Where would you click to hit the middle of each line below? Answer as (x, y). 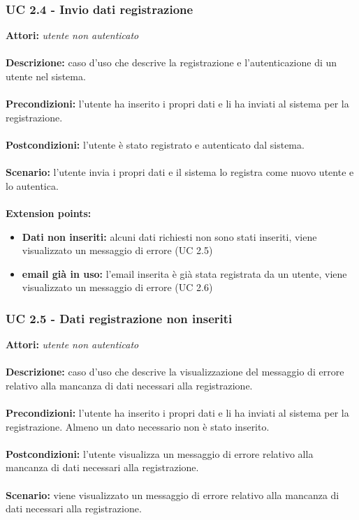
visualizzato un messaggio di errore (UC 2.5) (117, 250)
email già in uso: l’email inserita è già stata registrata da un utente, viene (184, 273)
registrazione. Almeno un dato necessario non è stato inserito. (138, 426)
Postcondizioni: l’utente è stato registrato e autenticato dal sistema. (155, 144)
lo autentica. (32, 185)
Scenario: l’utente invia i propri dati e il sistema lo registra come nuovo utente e (180, 172)
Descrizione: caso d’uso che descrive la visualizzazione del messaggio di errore (175, 372)
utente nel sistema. (46, 76)
